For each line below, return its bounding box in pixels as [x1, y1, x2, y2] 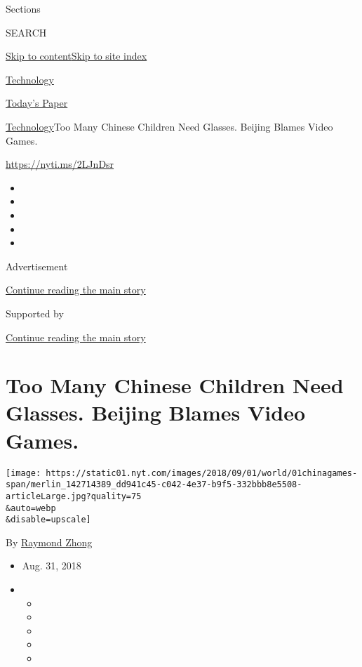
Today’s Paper [6, 95, 68, 110]
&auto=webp [6, 503, 56, 513]
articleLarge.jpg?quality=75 [6, 491, 142, 501]
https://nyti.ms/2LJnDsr [6, 157, 114, 171]
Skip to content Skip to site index [6, 48, 147, 63]
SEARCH [6, 25, 47, 39]
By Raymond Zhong [6, 534, 93, 549]
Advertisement [6, 258, 68, 273]
